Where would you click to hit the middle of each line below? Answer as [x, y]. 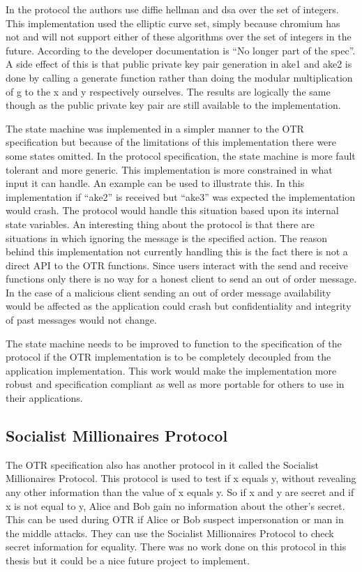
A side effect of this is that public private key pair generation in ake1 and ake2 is [179, 64]
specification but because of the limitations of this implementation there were [171, 142]
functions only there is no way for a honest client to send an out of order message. [181, 279]
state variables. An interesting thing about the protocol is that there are [160, 224]
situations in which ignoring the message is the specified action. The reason [167, 238]
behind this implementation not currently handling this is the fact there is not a [177, 251]
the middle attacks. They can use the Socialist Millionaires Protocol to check [170, 533]
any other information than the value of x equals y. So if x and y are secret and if [180, 492]
